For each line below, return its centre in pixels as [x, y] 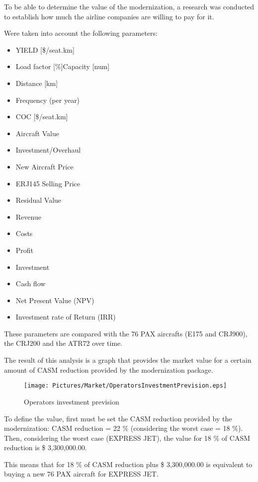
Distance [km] [37, 83]
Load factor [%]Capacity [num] [63, 66]
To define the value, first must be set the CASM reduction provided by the [118, 418]
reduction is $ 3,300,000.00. [45, 447]
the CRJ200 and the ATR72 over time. [63, 343]
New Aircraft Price [44, 166]
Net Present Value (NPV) [55, 300]
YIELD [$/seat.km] [45, 49]
